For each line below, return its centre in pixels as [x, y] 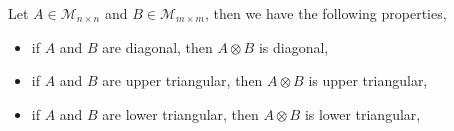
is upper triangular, [368, 80]
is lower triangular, [362, 113]
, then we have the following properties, [325, 13]
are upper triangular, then [182, 80]
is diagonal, [293, 46]
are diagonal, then [157, 46]
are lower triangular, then [180, 113]
